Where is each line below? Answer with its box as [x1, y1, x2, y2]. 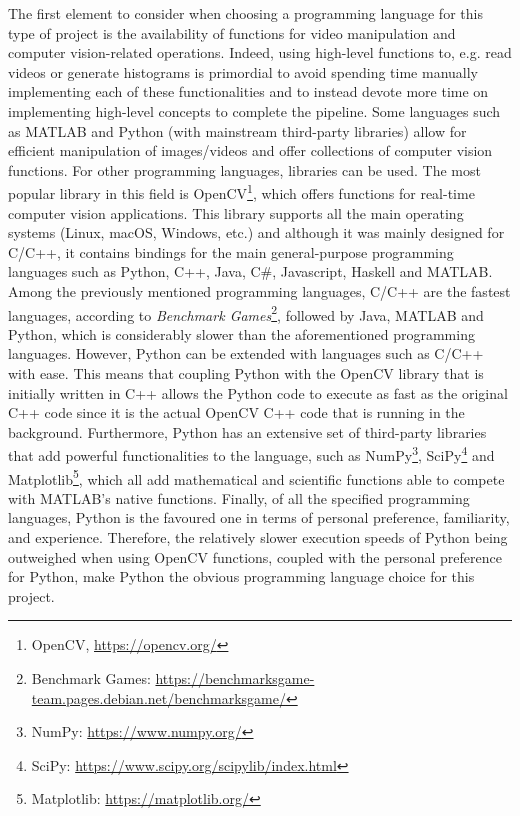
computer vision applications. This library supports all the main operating [8, 202, 464, 223]
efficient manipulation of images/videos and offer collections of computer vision [8, 140, 493, 161]
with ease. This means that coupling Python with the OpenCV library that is [8, 363, 484, 383]
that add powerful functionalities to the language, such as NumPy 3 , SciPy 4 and [8, 442, 495, 466]
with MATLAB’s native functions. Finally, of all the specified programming [8, 487, 470, 508]
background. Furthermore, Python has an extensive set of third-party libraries [8, 421, 487, 442]
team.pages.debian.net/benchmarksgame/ [31, 687, 286, 708]
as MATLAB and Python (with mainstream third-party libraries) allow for [8, 120, 467, 141]
